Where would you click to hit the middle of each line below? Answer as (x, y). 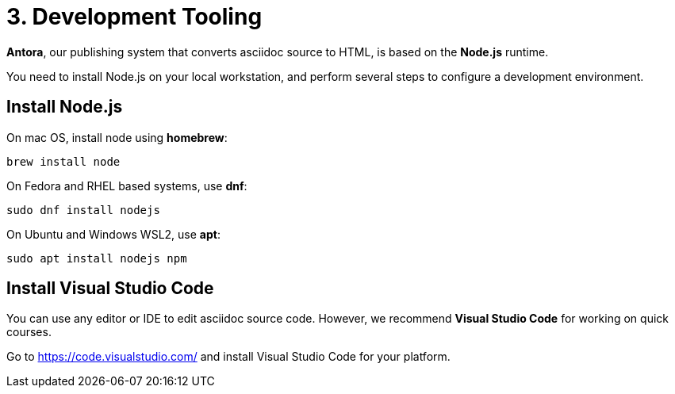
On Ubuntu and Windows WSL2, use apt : (113, 234)
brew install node (63, 161)
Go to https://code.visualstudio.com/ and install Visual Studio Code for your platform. (228, 357)
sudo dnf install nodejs (83, 210)
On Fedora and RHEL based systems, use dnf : (127, 186)
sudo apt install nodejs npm (97, 258)
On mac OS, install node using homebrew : (117, 137)
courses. (29, 332)
